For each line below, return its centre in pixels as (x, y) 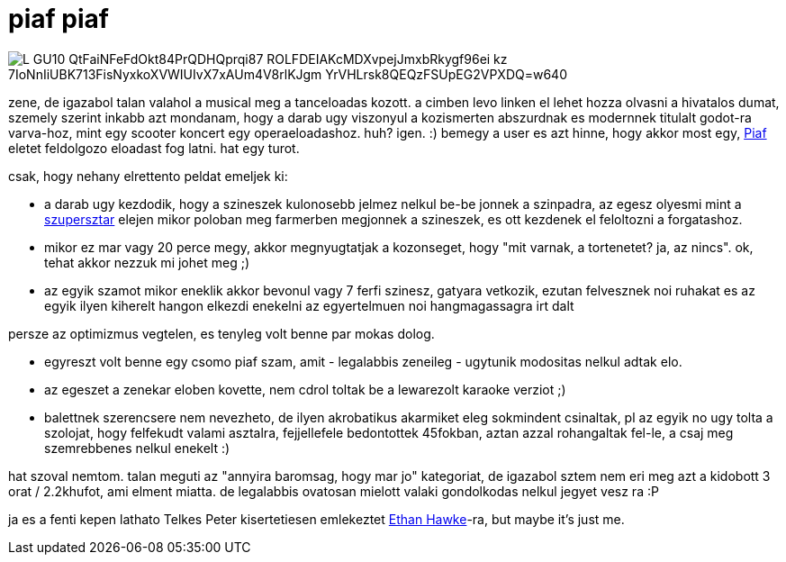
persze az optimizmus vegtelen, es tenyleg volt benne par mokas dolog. (221, 333)
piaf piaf (59, 19)
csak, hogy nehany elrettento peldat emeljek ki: (148, 176)
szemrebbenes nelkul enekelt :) (137, 448)
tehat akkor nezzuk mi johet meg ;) (147, 262)
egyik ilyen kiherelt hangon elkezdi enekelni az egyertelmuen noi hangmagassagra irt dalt (309, 305)
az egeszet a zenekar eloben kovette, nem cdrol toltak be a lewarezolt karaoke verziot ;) (305, 389)
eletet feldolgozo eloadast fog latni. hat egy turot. (154, 148)
